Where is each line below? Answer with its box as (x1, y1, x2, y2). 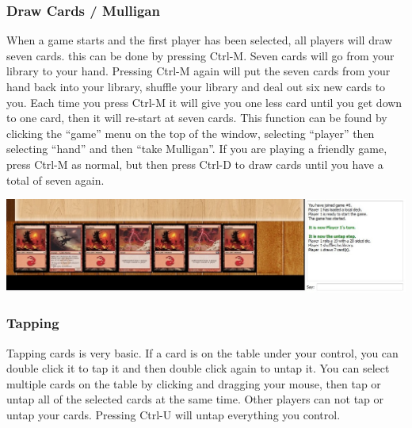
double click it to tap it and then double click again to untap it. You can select (6, 360, 390, 376)
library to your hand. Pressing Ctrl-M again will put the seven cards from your (6, 63, 391, 79)
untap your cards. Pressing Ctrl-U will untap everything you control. (6, 406, 341, 422)
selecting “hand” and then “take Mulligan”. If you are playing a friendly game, (6, 140, 387, 157)
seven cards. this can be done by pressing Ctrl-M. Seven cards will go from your (6, 47, 395, 63)
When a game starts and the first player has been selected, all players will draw (6, 32, 393, 48)
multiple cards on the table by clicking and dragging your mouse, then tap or (6, 375, 381, 392)
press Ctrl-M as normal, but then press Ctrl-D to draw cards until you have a (6, 155, 383, 172)
